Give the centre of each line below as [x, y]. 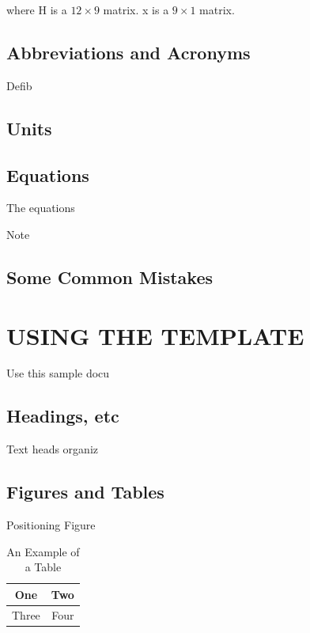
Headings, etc [63, 416]
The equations [41, 208]
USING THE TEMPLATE [155, 335]
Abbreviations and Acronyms [129, 52]
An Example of [43, 551]
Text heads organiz [53, 449]
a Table [43, 567]
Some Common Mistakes [110, 277]
